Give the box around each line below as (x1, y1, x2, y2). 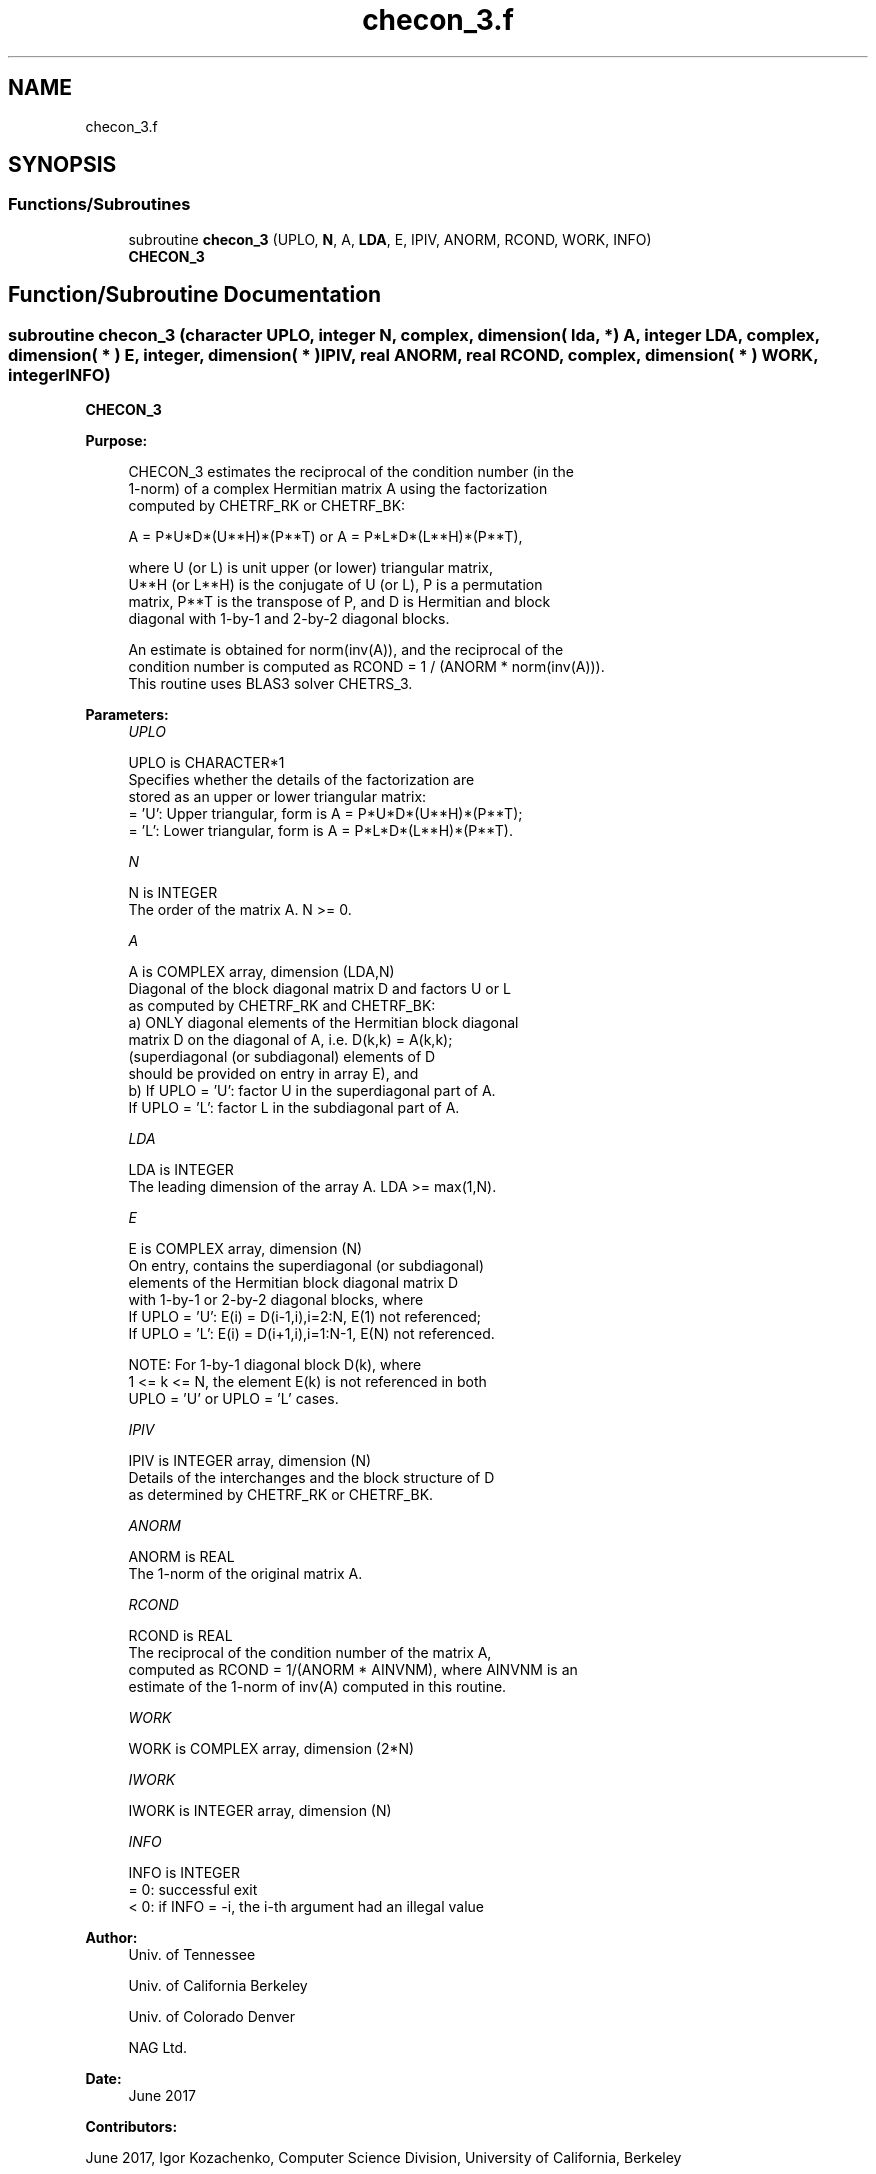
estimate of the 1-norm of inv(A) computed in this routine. (128, 1678, 507, 1696)
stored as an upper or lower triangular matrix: (128, 788, 427, 806)
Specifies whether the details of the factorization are (128, 771, 475, 789)
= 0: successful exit (128, 1881, 258, 1899)
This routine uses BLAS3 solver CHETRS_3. (128, 675, 413, 693)
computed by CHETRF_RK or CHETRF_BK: (128, 497, 406, 515)
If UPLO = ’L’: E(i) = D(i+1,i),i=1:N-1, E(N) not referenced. (128, 1325, 495, 1343)
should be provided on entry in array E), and (128, 1065, 419, 1083)
